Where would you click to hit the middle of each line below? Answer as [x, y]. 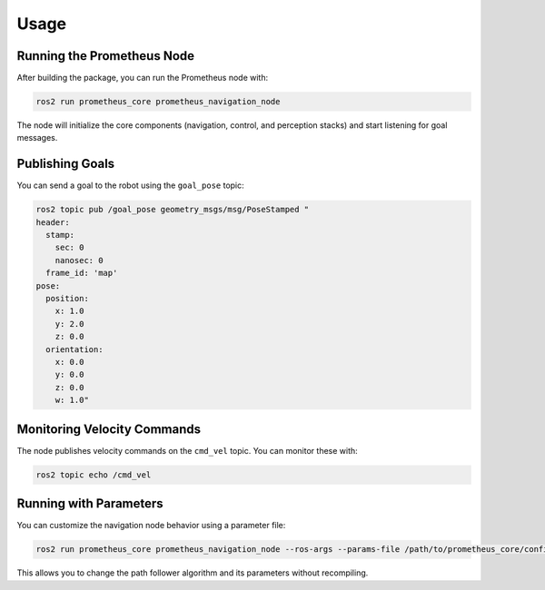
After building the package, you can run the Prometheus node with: [142, 78]
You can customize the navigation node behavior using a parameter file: [151, 526]
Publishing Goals [66, 164]
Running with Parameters [90, 504]
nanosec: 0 [79, 260]
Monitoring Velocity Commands [109, 429]
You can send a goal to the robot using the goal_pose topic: [130, 185]
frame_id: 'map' [82, 273]
